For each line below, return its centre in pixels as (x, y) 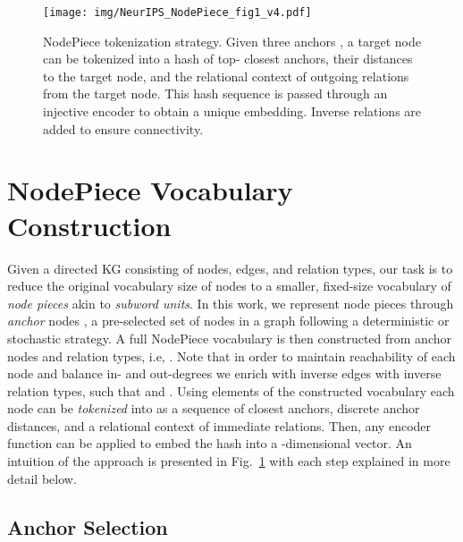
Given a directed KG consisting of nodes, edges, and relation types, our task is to (230, 268)
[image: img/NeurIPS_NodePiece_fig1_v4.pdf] (177, 13)
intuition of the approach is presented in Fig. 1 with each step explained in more (229, 461)
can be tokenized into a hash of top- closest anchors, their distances (228, 59)
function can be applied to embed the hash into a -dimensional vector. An (210, 443)
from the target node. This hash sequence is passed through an (215, 93)
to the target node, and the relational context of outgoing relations (226, 76)
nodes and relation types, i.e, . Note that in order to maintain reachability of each (231, 356)
